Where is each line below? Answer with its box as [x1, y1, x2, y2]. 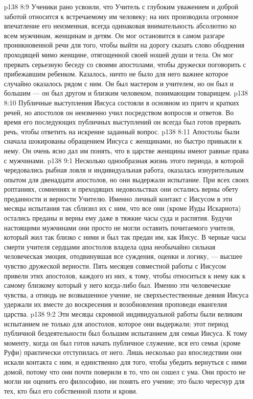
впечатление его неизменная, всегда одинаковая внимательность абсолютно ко [4, 21, 236, 31]
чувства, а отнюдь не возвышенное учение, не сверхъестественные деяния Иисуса [4, 289, 249, 299]
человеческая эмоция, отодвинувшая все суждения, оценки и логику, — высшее [4, 251, 243, 261]
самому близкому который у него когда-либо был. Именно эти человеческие [4, 280, 231, 290]
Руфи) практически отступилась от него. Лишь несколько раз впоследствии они [4, 347, 242, 357]
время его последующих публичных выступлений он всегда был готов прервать [4, 117, 241, 127]
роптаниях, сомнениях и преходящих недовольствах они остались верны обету [4, 184, 238, 194]
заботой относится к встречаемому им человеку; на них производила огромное [4, 11, 239, 21]
